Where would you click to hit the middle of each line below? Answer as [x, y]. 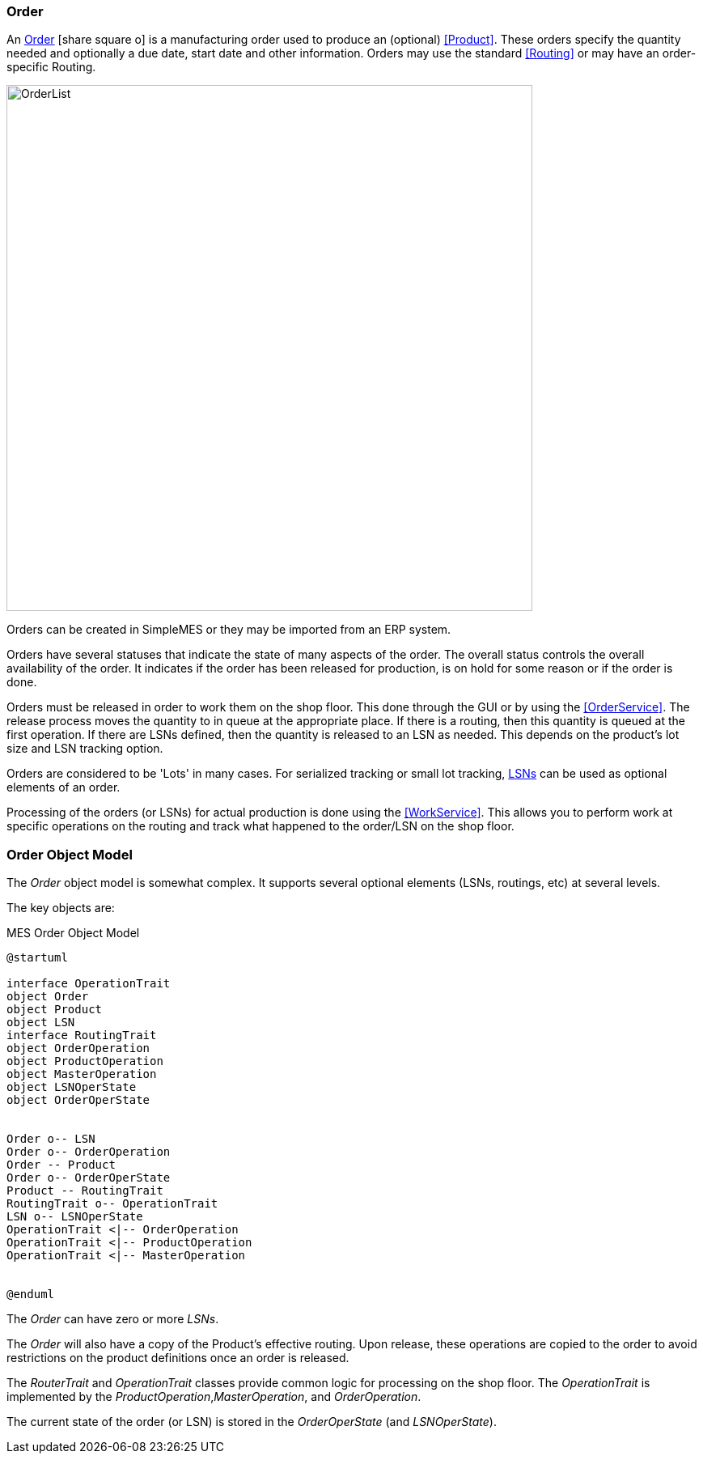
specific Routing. [51, 67]
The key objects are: [61, 908]
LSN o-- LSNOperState [75, 1217]
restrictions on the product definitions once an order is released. [178, 1358]
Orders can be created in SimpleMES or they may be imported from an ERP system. [229, 630]
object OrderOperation [78, 1048]
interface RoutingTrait [82, 1036]
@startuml [37, 958]
